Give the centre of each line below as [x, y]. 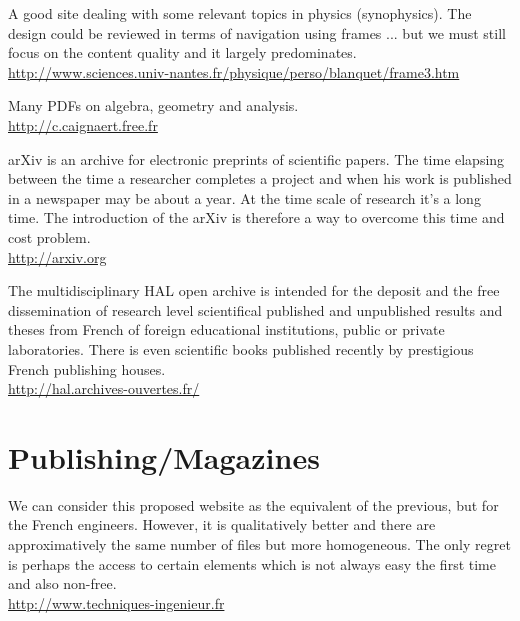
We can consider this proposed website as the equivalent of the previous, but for [253, 504]
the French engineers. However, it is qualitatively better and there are [222, 524]
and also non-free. [62, 583]
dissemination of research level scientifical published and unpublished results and [255, 309]
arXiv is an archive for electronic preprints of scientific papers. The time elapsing [256, 158]
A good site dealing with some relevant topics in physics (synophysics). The [240, 13]
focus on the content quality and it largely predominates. [182, 52]
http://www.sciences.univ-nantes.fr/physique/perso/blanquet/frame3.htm [234, 71]
